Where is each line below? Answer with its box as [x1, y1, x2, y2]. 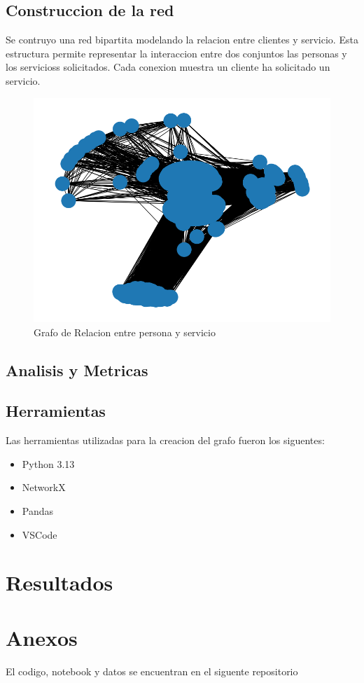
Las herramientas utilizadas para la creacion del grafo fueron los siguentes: [6, 433, 325, 448]
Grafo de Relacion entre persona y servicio [34, 324, 216, 339]
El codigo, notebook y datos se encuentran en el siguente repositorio [6, 663, 298, 678]
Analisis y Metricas [6, 359, 148, 380]
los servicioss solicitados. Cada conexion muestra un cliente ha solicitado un [6, 60, 330, 74]
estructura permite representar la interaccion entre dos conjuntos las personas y [6, 46, 347, 60]
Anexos [6, 623, 78, 651]
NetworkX [22, 480, 66, 495]
